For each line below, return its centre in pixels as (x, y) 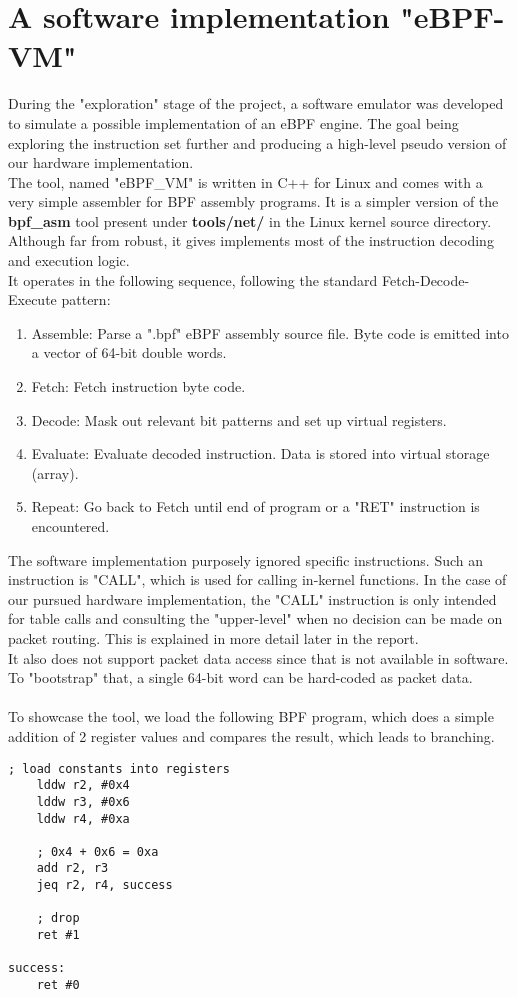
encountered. (70, 526)
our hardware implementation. (101, 162)
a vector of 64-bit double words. (129, 352)
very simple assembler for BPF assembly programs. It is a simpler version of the (253, 201)
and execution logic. (69, 260)
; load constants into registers (119, 768)
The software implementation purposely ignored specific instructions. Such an (246, 559)
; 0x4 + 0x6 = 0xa (97, 851)
